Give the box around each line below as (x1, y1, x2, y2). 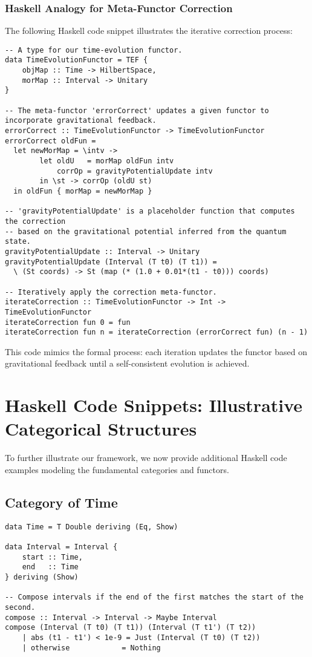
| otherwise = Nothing (22, 643, 161, 652)
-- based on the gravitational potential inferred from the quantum (5, 227, 287, 236)
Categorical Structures (5, 416, 197, 441)
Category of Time (5, 492, 118, 511)
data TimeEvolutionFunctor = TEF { (5, 56, 148, 65)
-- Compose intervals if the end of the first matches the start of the (5, 593, 304, 602)
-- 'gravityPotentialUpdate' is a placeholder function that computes (5, 207, 295, 216)
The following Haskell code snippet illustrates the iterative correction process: (5, 24, 293, 37)
